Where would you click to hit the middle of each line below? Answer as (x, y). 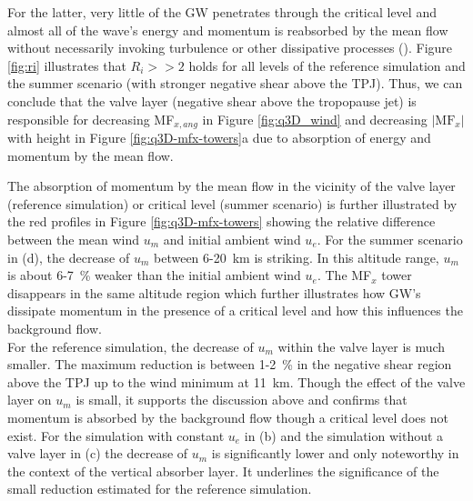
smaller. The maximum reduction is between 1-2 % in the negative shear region (230, 364)
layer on (30, 400)
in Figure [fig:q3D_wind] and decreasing (315, 119)
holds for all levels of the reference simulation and (327, 65)
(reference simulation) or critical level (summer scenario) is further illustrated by (232, 203)
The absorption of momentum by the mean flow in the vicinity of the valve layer (231, 186)
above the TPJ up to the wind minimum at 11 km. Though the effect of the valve (236, 381)
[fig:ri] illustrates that (67, 65)
